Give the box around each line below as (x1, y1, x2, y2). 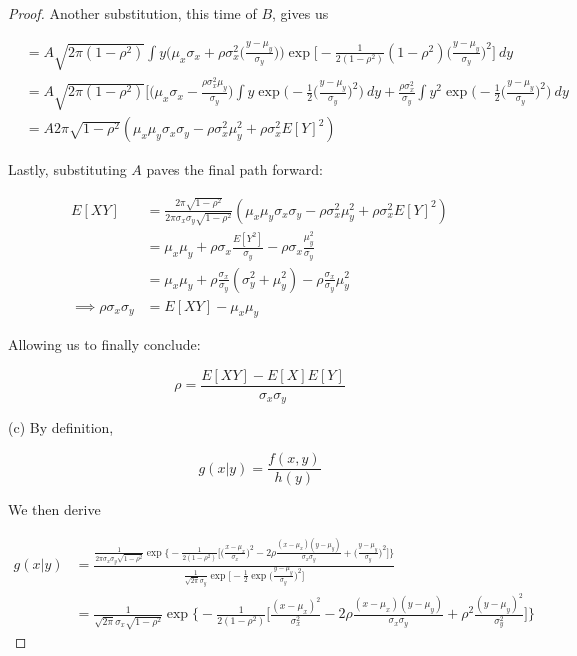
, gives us (272, 3, 329, 23)
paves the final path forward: (146, 159, 323, 180)
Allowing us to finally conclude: (8, 334, 201, 355)
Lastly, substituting (8, 159, 127, 180)
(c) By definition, (8, 417, 114, 438)
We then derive (8, 499, 101, 520)
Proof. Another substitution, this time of (8, 3, 257, 23)
